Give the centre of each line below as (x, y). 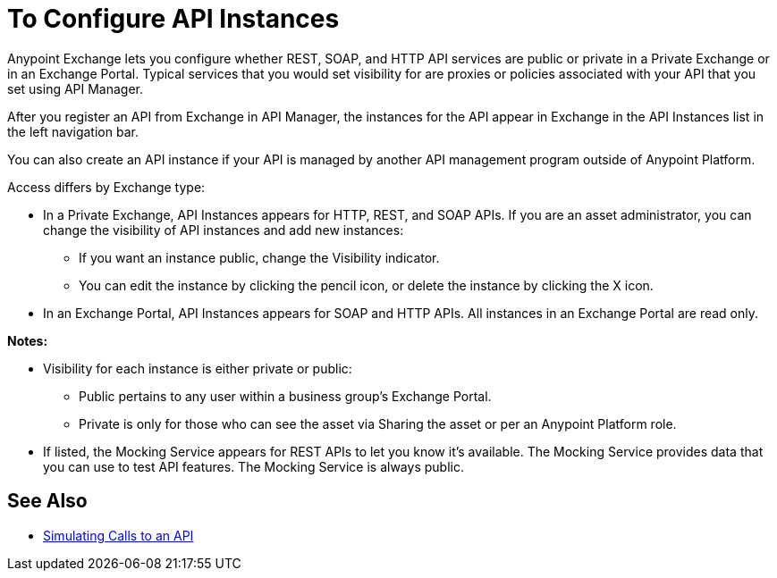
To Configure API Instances (173, 19)
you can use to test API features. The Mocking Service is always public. (253, 466)
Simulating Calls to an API (118, 535)
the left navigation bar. (73, 131)
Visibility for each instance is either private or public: (198, 368)
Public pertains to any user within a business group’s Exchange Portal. (285, 396)
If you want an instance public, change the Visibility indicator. (259, 257)
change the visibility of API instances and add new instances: (224, 230)
